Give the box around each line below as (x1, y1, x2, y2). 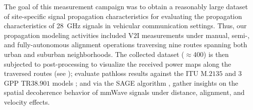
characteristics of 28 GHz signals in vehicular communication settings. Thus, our (4, 20, 247, 31)
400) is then (193, 49, 229, 59)
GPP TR (4, 77, 31, 88)
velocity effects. (4, 96, 50, 107)
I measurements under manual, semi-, (137, 30, 250, 40)
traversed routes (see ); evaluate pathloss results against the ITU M (4, 68, 207, 78)
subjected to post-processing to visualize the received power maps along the (4, 58, 231, 69)
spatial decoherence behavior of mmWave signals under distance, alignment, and (4, 87, 245, 97)
